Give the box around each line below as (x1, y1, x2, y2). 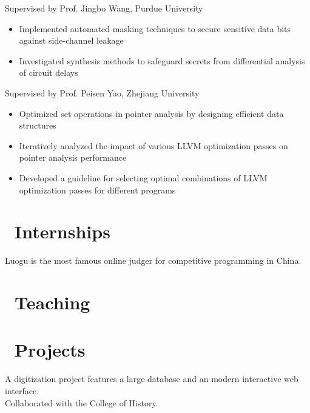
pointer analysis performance (19, 151, 127, 164)
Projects (15, 337, 86, 362)
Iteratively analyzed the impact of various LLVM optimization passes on (19, 139, 288, 152)
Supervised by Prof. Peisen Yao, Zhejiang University (5, 86, 200, 99)
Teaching (15, 290, 90, 315)
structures (19, 119, 56, 132)
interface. (5, 384, 39, 397)
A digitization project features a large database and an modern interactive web (5, 372, 298, 385)
